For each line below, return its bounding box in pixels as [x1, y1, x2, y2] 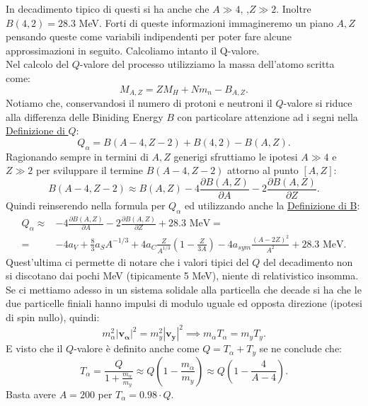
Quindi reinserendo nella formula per [6, 197, 166, 212]
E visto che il [6, 341, 63, 356]
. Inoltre [276, 1, 311, 16]
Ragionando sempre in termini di [6, 149, 149, 163]
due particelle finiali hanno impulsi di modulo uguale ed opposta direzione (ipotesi [6, 296, 362, 311]
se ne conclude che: [259, 341, 343, 356]
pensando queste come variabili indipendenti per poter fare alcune [6, 29, 292, 44]
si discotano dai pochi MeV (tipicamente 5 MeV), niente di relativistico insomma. [6, 268, 359, 283]
